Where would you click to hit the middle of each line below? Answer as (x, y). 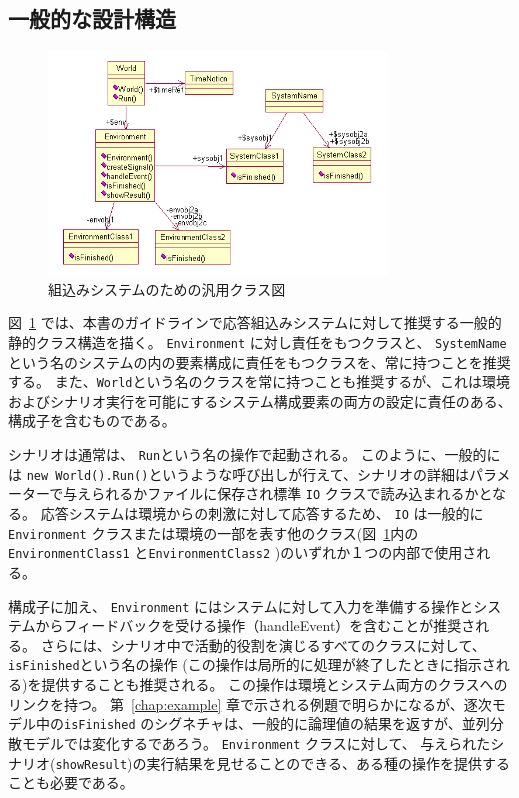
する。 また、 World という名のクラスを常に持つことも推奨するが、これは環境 (259, 381)
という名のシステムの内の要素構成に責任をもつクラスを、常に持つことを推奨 (259, 361)
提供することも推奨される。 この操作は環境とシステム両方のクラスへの (274, 684)
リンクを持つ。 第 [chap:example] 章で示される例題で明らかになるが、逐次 (250, 703)
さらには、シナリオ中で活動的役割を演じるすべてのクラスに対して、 (263, 644)
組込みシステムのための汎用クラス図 (167, 288)
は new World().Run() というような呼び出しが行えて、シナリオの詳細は (238, 473)
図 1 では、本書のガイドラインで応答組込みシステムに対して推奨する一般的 (255, 322)
